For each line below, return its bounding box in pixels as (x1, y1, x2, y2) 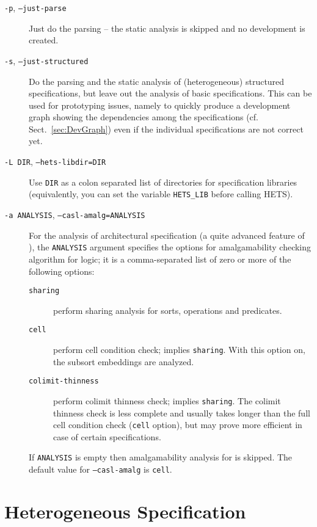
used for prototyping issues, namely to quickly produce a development (29, 98, 291, 111)
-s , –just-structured (4, 54, 89, 67)
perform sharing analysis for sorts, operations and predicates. (53, 303, 282, 316)
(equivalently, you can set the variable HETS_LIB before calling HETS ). (29, 187, 293, 200)
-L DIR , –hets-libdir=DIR (4, 155, 106, 168)
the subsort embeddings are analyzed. (53, 355, 194, 368)
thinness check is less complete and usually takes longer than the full (53, 406, 310, 419)
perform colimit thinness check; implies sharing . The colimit (53, 394, 281, 407)
